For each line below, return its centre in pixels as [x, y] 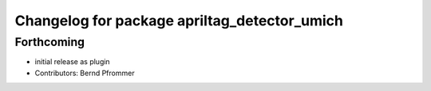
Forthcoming [50, 42]
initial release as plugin [73, 62]
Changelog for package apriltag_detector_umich [179, 21]
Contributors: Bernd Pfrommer [85, 73]
